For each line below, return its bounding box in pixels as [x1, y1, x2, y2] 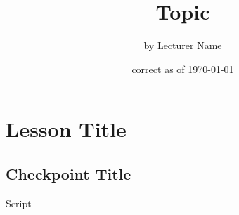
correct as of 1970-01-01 [131, 61, 234, 76]
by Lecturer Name [143, 38, 222, 53]
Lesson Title [6, 115, 127, 143]
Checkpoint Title [6, 162, 131, 184]
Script [6, 195, 32, 210]
